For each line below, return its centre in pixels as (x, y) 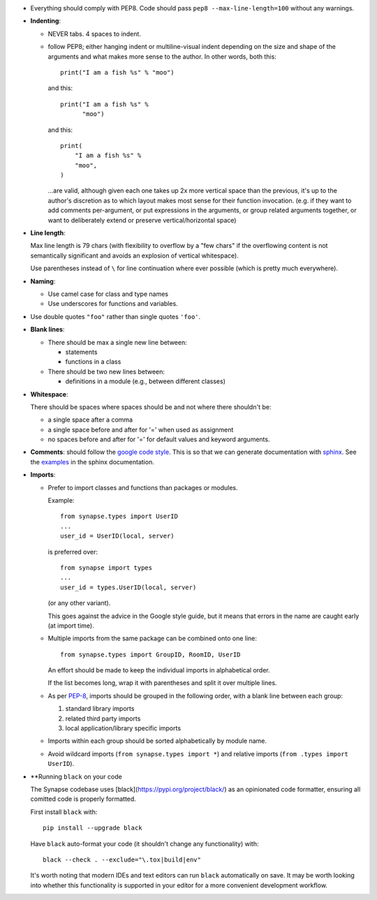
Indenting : (46, 21)
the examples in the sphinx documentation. (93, 462)
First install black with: (64, 812)
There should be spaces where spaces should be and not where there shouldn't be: (151, 407)
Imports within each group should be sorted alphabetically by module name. (157, 741)
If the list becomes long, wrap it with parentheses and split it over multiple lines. (162, 683)
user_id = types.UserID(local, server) (128, 587)
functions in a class (93, 362)
